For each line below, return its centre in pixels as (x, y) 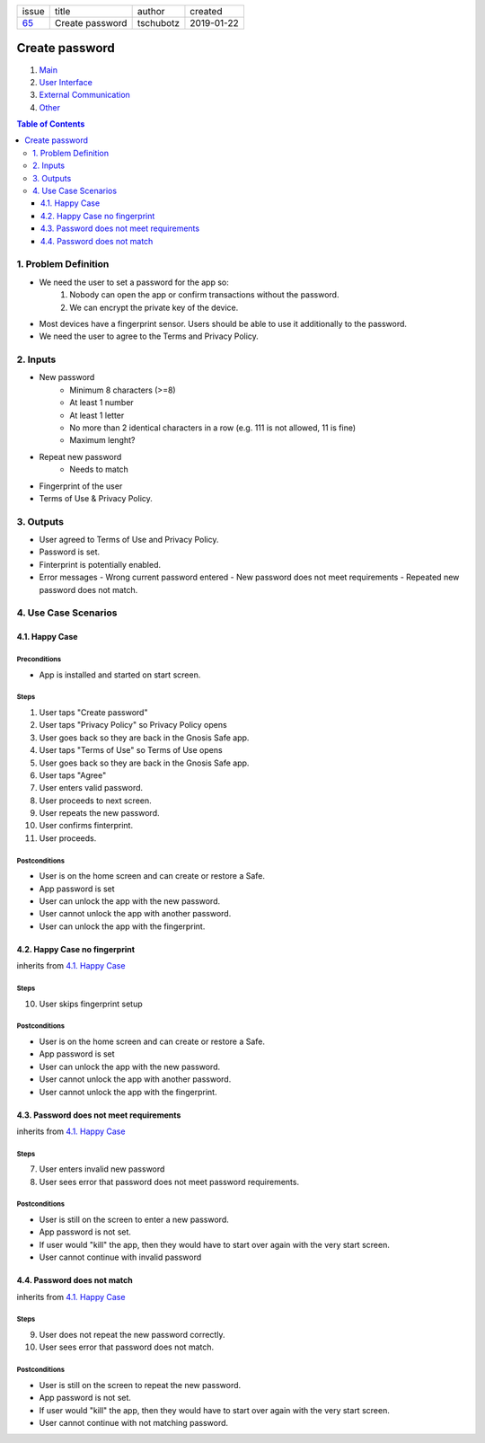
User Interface (66, 82)
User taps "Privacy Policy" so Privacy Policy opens (133, 725)
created (206, 11)
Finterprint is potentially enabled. (100, 564)
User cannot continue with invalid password (120, 1257)
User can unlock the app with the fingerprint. (122, 926)
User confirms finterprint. (86, 826)
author (151, 11)
